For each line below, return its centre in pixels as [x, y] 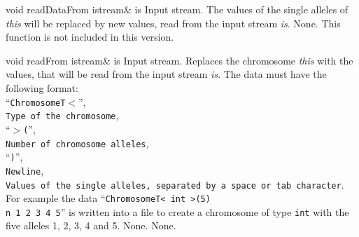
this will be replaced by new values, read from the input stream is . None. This [173, 23]
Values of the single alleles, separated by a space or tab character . [175, 184]
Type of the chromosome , [62, 115]
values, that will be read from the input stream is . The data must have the [166, 74]
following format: [42, 87]
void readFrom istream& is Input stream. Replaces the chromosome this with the [179, 60]
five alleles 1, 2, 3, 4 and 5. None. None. [91, 225]
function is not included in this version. [90, 37]
